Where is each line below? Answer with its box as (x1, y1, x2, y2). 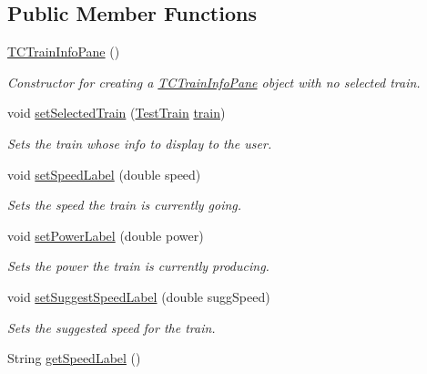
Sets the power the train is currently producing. (7, 256, 269, 275)
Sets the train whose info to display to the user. (7, 133, 272, 152)
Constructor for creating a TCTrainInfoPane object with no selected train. (7, 72, 421, 91)
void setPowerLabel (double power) (7, 225, 204, 244)
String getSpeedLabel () (7, 348, 141, 368)
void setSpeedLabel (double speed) (7, 164, 201, 183)
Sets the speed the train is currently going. (7, 195, 242, 214)
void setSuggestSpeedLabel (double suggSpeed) (7, 286, 270, 306)
